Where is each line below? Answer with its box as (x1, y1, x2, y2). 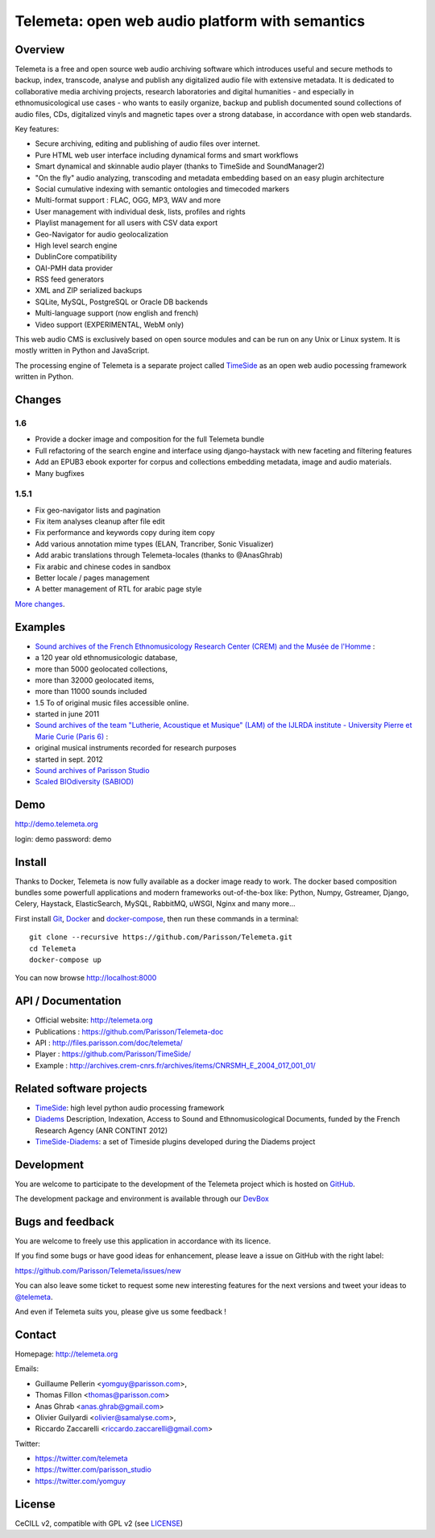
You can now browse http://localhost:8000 (14, 973, 157, 983)
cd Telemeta (29, 944, 77, 953)
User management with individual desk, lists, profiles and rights (35, 207, 246, 216)
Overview (14, 43, 65, 56)
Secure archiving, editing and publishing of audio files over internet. (35, 139, 261, 148)
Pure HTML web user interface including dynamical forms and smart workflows (35, 150, 299, 160)
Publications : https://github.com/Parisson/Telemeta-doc (35, 1026, 224, 1036)
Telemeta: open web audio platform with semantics (14, 12, 366, 30)
